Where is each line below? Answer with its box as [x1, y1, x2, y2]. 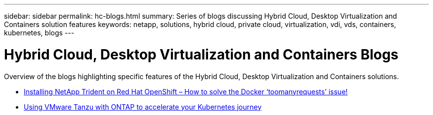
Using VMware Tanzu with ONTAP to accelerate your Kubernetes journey [24, 102, 262, 111]
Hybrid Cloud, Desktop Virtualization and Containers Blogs [4, 46, 399, 63]
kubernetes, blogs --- [4, 29, 75, 37]
